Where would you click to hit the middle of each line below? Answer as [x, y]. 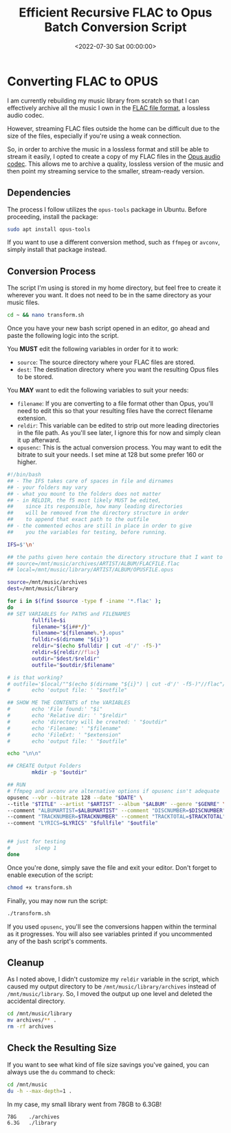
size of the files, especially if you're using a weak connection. [95, 136]
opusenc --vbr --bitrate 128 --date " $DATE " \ [75, 797]
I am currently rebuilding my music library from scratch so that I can [103, 100]
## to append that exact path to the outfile [78, 520]
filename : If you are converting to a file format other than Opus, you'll [115, 403]
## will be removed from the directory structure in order [98, 513]
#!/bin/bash [24, 475]
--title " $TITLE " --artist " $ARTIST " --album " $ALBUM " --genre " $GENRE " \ [117, 804]
